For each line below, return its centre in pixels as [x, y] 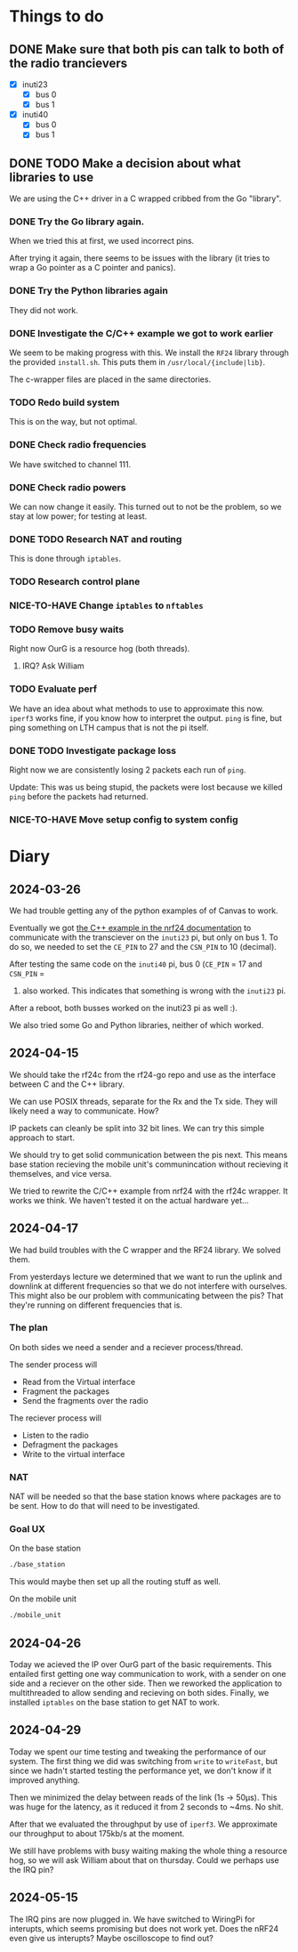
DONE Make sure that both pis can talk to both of [147, 49]
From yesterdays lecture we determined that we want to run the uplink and [146, 1276]
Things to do [56, 16]
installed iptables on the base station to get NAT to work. [114, 1702]
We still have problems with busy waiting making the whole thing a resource [148, 1851]
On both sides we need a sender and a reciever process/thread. [126, 1347]
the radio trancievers [68, 63]
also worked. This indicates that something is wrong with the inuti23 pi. [154, 991]
